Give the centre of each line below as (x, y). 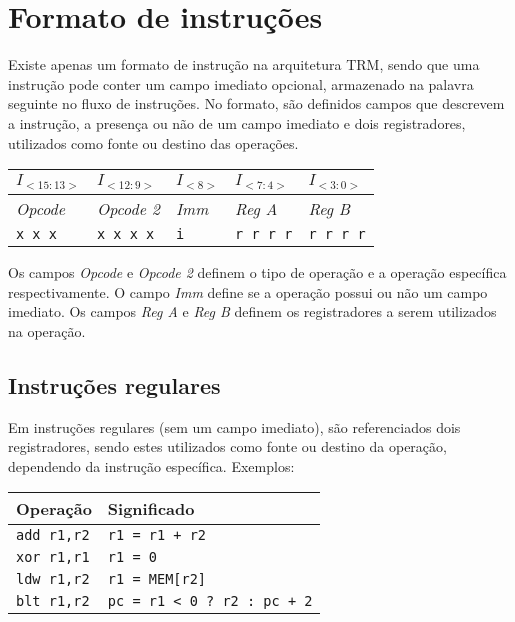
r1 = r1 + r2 (157, 535)
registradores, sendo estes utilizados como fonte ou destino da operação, (227, 446)
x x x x (125, 234)
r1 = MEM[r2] (157, 579)
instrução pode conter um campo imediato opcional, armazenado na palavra (241, 83)
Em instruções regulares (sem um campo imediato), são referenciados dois (234, 426)
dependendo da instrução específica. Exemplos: (151, 465)
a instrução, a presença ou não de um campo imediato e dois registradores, (237, 122)
